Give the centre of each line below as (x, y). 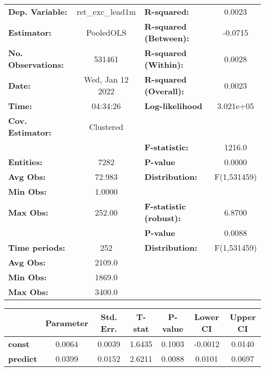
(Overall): (164, 91)
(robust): (163, 218)
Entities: (25, 162)
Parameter (67, 323)
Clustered (106, 126)
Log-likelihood (174, 106)
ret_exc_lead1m (106, 11)
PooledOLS (106, 32)
